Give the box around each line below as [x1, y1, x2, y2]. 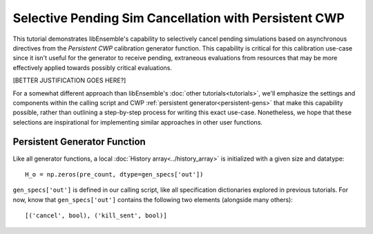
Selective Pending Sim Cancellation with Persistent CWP [12, 10, 345, 26]
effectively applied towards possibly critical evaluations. [12, 63, 173, 72]
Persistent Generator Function [12, 136, 146, 148]
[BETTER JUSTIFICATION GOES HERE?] [12, 76, 126, 84]
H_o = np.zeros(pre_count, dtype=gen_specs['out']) [25, 170, 204, 178]
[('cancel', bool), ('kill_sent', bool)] [25, 212, 167, 219]
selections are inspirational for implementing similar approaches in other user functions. [12, 118, 262, 126]
